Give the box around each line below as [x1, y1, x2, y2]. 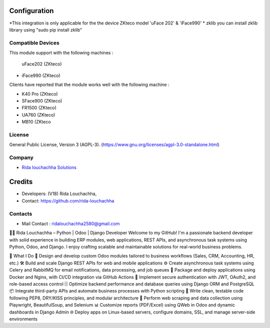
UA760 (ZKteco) [21, 111, 55, 117]
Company [9, 154, 33, 161]
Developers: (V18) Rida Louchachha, [21, 190, 97, 197]
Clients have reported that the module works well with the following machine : [9, 81, 169, 87]
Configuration [9, 6, 54, 15]
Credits [9, 177, 33, 186]
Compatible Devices [9, 39, 59, 46]
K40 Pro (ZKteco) [21, 90, 58, 97]
